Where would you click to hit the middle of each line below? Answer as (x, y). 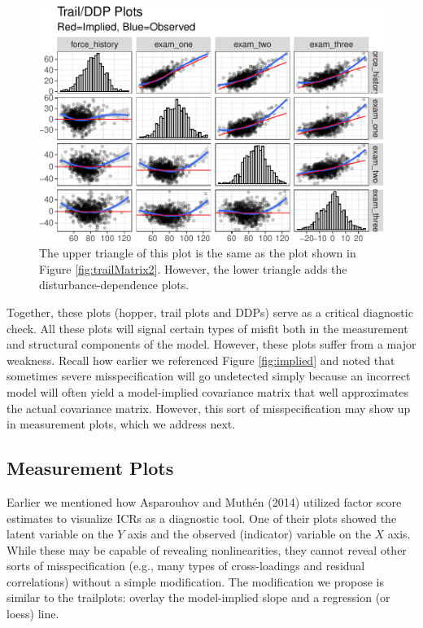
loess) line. (33, 614)
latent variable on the (60, 534)
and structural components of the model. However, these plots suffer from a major (211, 344)
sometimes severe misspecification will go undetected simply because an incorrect (209, 376)
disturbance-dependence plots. (114, 285)
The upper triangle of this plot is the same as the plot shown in (198, 253)
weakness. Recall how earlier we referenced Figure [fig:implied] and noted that (201, 360)
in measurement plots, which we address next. (121, 424)
